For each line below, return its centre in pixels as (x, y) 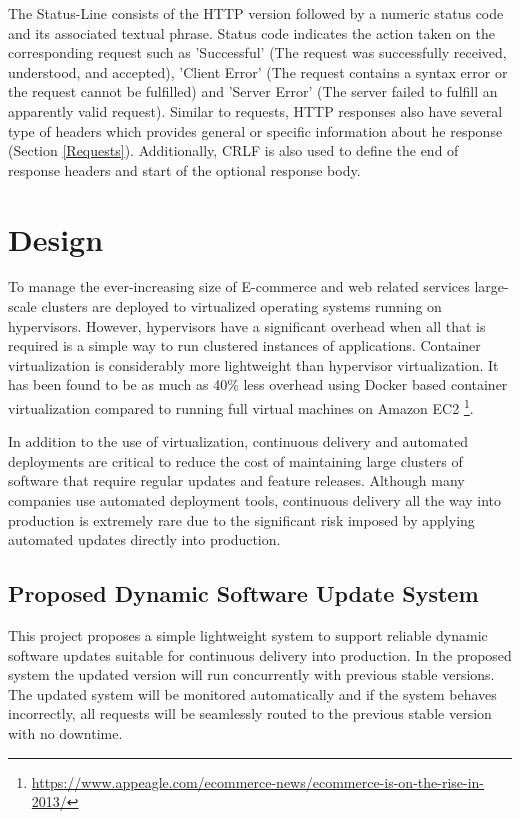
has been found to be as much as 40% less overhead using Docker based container (258, 384)
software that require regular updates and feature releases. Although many (236, 480)
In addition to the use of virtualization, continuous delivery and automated (238, 441)
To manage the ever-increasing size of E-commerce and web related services (239, 286)
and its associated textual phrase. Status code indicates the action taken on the (251, 32)
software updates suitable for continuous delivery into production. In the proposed (260, 654)
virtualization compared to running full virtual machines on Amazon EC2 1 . (241, 406)
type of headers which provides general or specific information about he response (255, 130)
